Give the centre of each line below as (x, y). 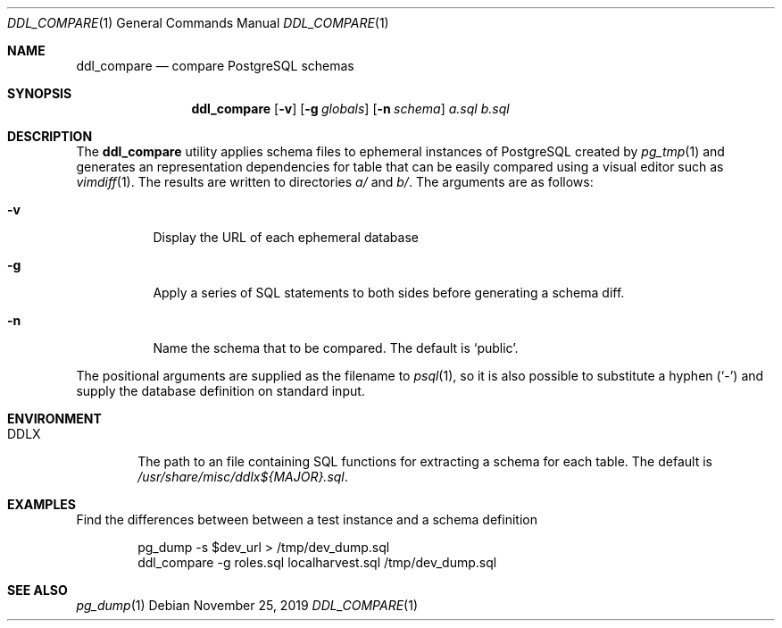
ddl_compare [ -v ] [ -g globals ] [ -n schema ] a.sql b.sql (350, 109)
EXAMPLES (42, 504)
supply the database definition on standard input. (220, 391)
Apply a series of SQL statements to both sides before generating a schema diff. (389, 293)
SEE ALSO (37, 590)
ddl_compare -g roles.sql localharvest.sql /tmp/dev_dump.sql (317, 562)
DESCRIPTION (50, 136)
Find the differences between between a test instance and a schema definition (307, 519)
